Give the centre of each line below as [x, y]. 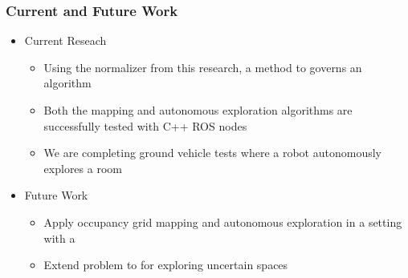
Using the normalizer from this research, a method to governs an [203, 67]
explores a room [83, 168]
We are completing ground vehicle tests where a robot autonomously [212, 153]
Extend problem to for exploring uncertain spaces [166, 265]
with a [59, 238]
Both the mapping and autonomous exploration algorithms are [198, 110]
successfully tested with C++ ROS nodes [145, 125]
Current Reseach [65, 40]
